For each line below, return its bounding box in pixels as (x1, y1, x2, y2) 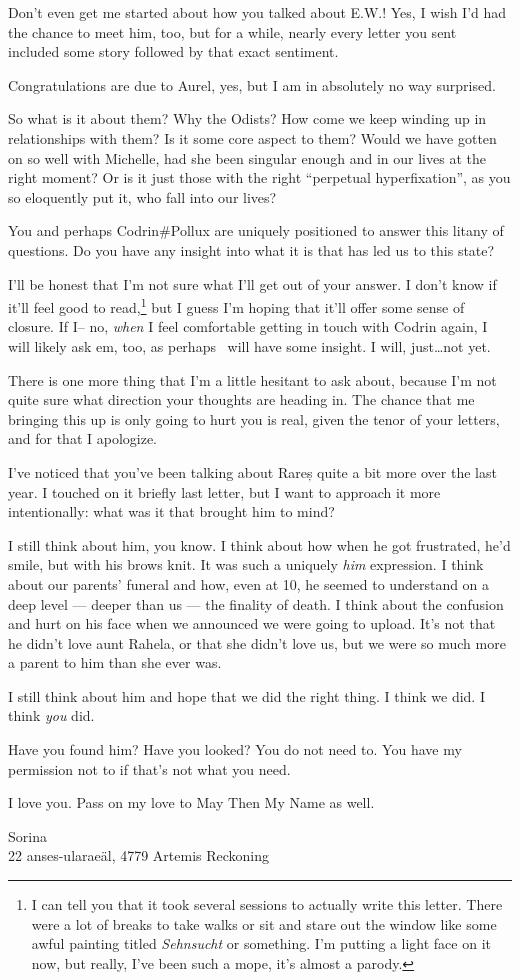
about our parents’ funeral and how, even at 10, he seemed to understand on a (8, 573, 490, 594)
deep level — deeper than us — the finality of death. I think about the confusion (8, 593, 504, 614)
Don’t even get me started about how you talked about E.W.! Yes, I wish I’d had (8, 2, 507, 22)
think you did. (8, 705, 95, 726)
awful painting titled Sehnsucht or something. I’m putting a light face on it (31, 933, 491, 954)
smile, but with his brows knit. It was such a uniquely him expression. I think (8, 554, 484, 575)
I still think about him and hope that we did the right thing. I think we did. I (8, 685, 485, 706)
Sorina (8, 825, 47, 846)
